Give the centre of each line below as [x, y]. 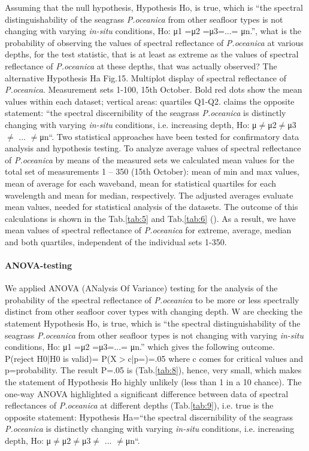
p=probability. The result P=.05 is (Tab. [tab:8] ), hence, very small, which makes [153, 370]
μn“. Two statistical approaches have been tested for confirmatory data [169, 136]
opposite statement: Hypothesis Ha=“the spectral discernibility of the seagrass [149, 417]
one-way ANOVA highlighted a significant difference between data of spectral [147, 393]
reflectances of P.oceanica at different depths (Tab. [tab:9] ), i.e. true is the [139, 405]
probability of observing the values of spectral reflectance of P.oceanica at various [154, 42]
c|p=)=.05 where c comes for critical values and [216, 358]
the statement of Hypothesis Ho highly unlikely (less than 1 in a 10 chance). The [153, 382]
